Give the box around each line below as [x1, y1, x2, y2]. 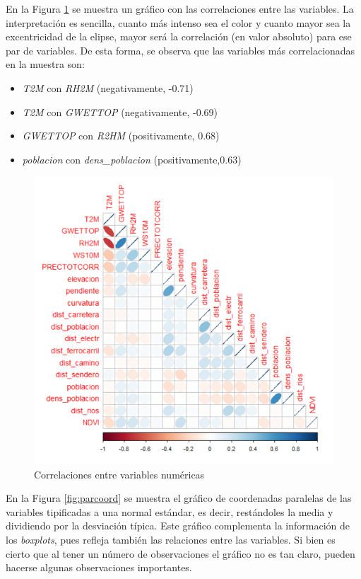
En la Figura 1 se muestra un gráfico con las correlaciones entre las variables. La [6, 1, 354, 16]
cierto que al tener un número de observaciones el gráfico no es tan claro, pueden [6, 546, 355, 561]
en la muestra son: [6, 57, 85, 71]
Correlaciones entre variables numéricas [34, 466, 205, 481]
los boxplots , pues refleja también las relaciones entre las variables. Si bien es [6, 532, 336, 547]
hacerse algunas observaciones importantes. [6, 560, 192, 575]
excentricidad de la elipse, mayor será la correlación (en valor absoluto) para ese [6, 29, 352, 44]
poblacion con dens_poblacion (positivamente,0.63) [22, 151, 242, 166]
